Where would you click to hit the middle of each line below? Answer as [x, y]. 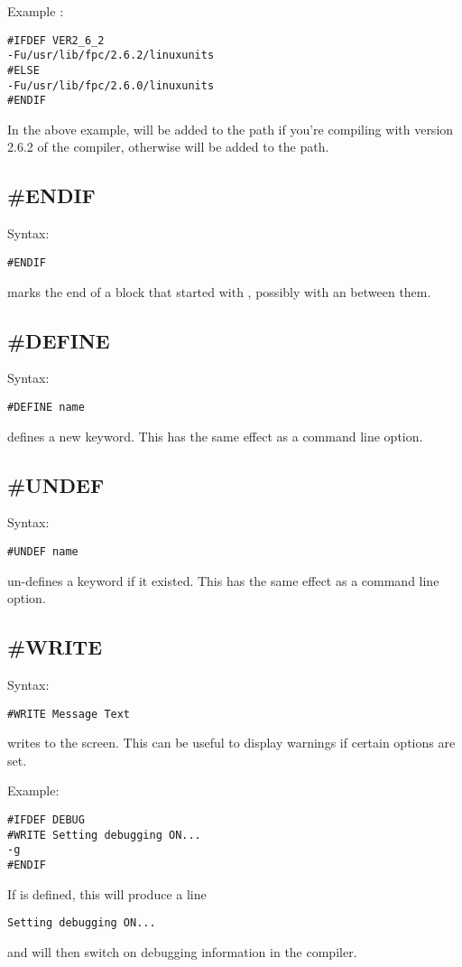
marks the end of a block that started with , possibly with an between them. [219, 291]
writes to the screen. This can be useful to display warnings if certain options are [231, 743]
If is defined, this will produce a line [107, 893]
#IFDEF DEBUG [46, 820]
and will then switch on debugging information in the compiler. [182, 951]
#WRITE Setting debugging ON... [104, 835]
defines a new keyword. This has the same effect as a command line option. [215, 436]
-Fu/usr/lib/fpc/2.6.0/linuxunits [111, 85]
